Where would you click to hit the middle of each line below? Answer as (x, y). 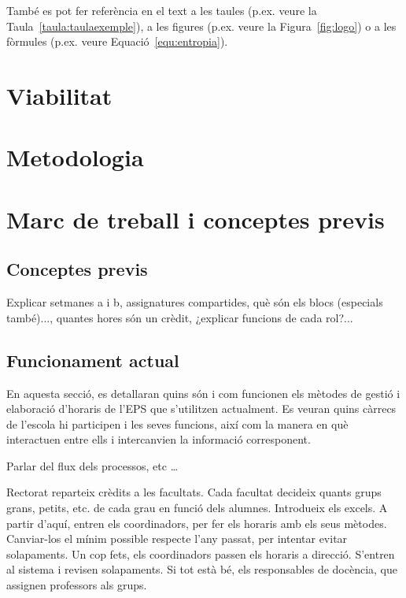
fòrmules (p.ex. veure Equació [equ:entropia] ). (117, 41)
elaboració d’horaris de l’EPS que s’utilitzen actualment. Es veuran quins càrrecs (201, 409)
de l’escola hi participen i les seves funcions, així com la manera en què (177, 423)
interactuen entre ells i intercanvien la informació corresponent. (159, 439)
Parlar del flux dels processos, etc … (92, 465)
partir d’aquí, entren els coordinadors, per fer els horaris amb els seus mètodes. (197, 523)
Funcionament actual (93, 360)
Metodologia (75, 157)
